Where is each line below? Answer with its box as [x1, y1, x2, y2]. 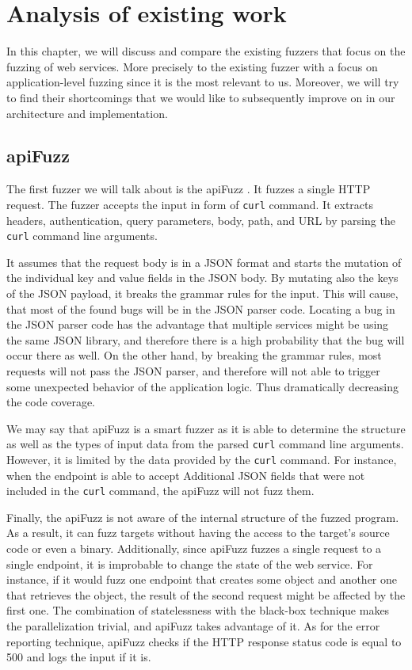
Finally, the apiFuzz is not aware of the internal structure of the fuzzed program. [6, 508, 399, 525]
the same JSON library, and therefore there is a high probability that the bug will [6, 331, 405, 348]
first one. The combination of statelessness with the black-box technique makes [6, 602, 390, 619]
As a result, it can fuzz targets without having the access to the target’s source [6, 524, 390, 541]
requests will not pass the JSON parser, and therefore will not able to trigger [6, 362, 380, 379]
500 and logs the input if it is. [6, 649, 151, 665]
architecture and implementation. [6, 105, 168, 121]
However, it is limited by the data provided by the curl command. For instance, [6, 451, 397, 467]
